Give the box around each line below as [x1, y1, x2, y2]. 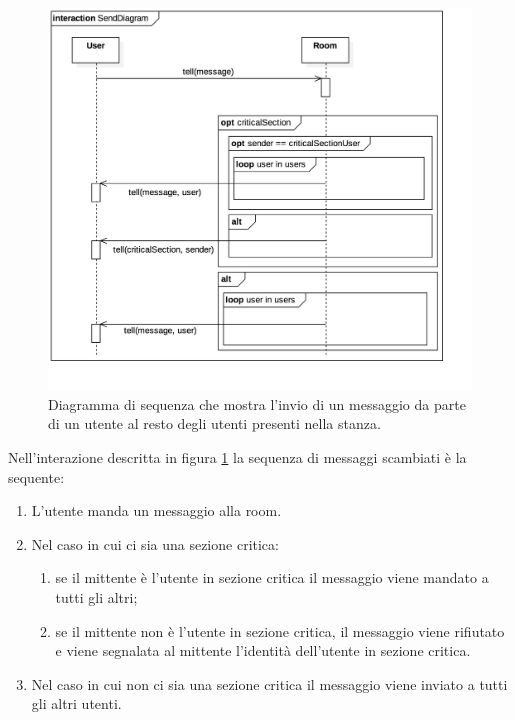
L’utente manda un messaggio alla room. [31, 500, 282, 521]
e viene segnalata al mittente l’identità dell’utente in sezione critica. [55, 640, 471, 661]
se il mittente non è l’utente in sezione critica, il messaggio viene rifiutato [55, 620, 505, 641]
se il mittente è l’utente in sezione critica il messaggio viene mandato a [55, 567, 489, 588]
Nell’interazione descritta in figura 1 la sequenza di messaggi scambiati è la [8, 446, 467, 467]
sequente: [8, 466, 65, 487]
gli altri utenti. [31, 693, 122, 714]
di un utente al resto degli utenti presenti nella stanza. [48, 413, 381, 434]
